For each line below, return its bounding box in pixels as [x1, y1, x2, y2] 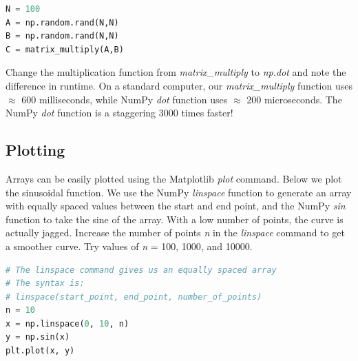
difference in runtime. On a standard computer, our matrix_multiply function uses [6, 78, 352, 92]
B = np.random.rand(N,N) [6, 31, 119, 41]
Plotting [6, 139, 65, 161]
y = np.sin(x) [6, 332, 70, 342]
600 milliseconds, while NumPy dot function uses [21, 92, 228, 106]
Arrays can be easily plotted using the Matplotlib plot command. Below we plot [6, 171, 342, 185]
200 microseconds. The [246, 92, 342, 106]
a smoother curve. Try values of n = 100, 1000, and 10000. [6, 238, 253, 253]
